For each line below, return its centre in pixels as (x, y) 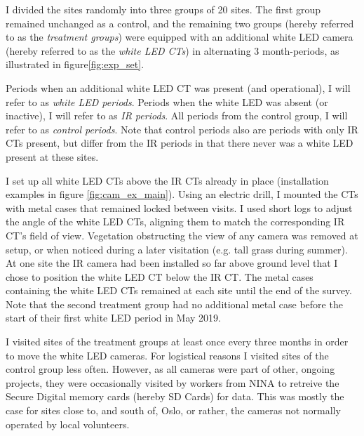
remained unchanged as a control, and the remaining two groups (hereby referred (180, 23)
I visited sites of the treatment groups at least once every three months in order (177, 342)
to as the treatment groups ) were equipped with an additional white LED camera (180, 37)
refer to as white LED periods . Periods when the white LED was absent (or (167, 101)
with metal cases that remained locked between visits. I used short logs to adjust (179, 207)
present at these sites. (52, 156)
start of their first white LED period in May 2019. (113, 318)
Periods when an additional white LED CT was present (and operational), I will (178, 87)
